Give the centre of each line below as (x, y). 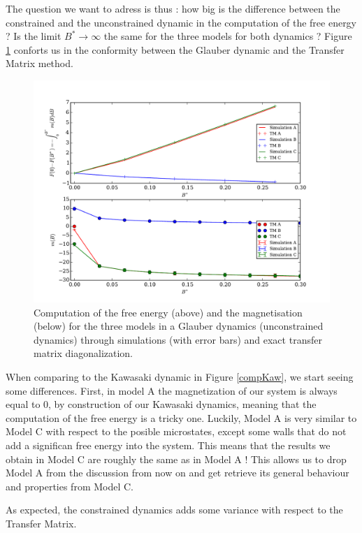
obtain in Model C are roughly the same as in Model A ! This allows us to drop (176, 459)
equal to (23, 404)
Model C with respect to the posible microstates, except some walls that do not (176, 431)
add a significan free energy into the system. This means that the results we (168, 445)
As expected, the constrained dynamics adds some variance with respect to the (174, 510)
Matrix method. (39, 63)
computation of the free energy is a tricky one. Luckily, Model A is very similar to (181, 417)
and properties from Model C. (70, 486)
